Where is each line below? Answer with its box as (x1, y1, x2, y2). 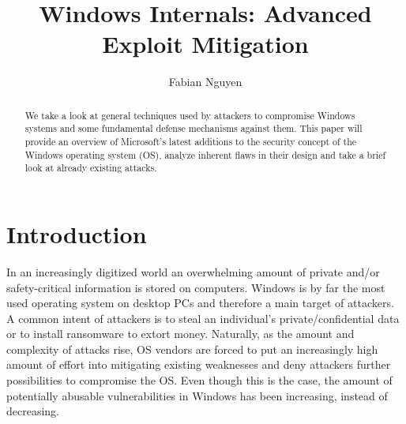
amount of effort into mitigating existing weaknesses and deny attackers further (6, 356, 391, 373)
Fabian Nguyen (168, 73, 242, 90)
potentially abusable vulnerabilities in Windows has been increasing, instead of (6, 387, 388, 403)
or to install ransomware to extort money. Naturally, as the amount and (6, 325, 355, 342)
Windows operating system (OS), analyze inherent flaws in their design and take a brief (24, 148, 386, 161)
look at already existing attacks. (24, 161, 157, 174)
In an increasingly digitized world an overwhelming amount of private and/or (6, 263, 380, 280)
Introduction (6, 217, 147, 250)
